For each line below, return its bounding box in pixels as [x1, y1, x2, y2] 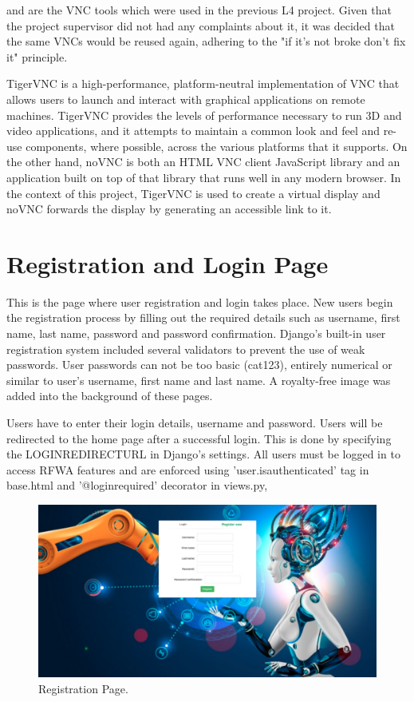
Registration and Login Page [6, 247, 329, 280]
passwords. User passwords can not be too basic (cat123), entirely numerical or [6, 356, 392, 373]
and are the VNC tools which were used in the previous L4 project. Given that [6, 2, 392, 18]
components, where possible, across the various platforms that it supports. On [26, 137, 408, 154]
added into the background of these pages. [6, 387, 213, 404]
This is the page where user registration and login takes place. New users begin [6, 293, 393, 310]
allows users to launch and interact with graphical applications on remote [6, 90, 365, 107]
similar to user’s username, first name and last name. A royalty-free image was [6, 371, 391, 388]
